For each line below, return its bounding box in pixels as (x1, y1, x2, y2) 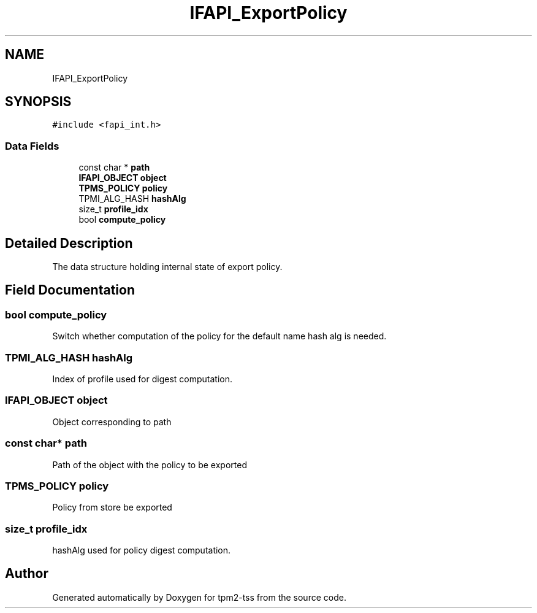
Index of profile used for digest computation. (52, 374, 233, 384)
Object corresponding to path (52, 416, 172, 427)
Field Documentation (5, 282, 135, 298)
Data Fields (5, 139, 59, 152)
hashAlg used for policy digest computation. (52, 545, 231, 555)
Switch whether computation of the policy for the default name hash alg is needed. (52, 331, 387, 342)
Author (5, 566, 48, 582)
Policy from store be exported (52, 502, 172, 513)
